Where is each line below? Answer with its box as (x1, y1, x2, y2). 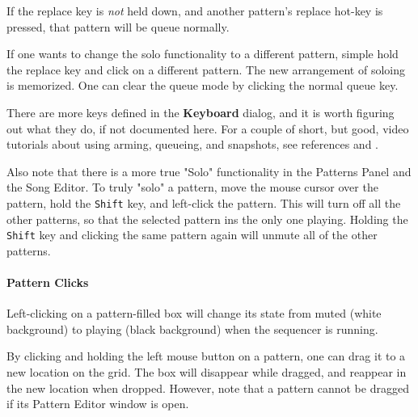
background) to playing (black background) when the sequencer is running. (6, 320, 378, 337)
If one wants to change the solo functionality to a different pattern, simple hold (6, 45, 399, 62)
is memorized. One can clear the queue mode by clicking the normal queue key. (6, 77, 399, 94)
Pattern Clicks (6, 274, 89, 291)
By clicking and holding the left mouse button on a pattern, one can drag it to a (6, 347, 406, 364)
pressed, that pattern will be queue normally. (6, 18, 230, 35)
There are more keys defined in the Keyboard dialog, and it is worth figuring (6, 103, 395, 120)
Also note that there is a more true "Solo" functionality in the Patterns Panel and (6, 162, 412, 179)
